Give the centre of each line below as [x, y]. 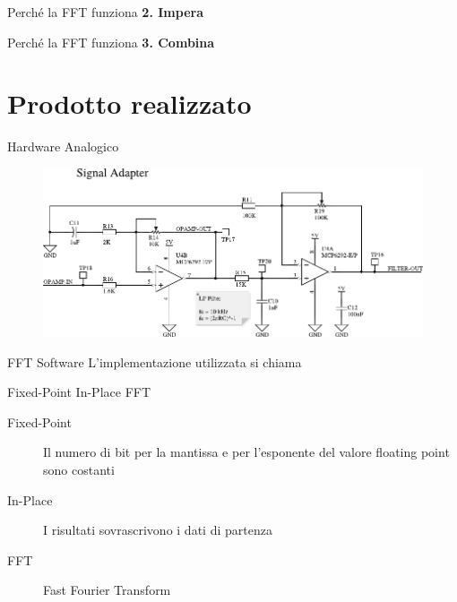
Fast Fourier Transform [107, 590]
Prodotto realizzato [129, 103]
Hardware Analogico [63, 146]
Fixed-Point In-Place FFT [79, 392]
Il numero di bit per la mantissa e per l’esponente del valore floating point [246, 452]
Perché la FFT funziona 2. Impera [105, 12]
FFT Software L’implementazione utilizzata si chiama [155, 361]
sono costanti [79, 469]
